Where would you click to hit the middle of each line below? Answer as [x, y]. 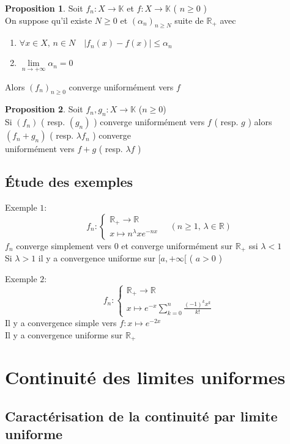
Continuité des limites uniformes [145, 377]
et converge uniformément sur [177, 245]
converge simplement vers [64, 245]
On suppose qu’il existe [49, 20]
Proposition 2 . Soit [44, 109]
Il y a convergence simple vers [61, 322]
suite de [189, 20]
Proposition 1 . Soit [44, 8]
